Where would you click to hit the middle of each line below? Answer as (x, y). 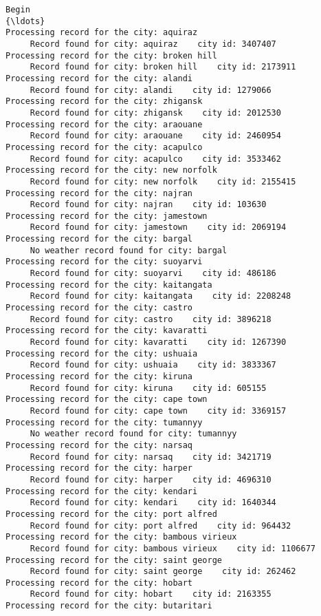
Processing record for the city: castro (99, 308)
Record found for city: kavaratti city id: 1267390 (158, 342)
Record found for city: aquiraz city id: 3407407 (153, 44)
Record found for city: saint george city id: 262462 (163, 572)
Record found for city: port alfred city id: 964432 (160, 525)
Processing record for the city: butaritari (109, 606)
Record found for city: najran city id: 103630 (148, 205)
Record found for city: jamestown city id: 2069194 (158, 227)
